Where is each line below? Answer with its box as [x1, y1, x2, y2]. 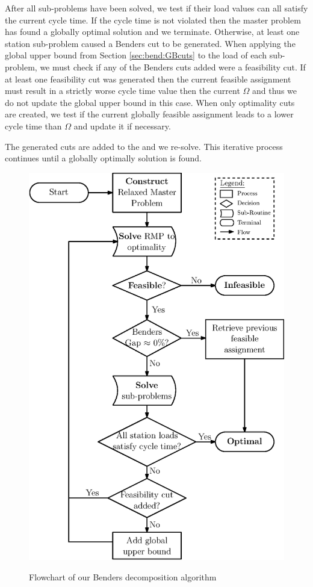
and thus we [252, 84, 297, 97]
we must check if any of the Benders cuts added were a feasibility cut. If [40, 60, 306, 73]
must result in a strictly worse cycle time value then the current [5, 84, 240, 97]
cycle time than [5, 119, 62, 132]
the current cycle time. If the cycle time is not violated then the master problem [5, 13, 301, 26]
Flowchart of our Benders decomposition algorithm [29, 570, 217, 583]
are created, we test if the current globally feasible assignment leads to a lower [5, 108, 294, 120]
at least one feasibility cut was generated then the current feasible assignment [5, 72, 291, 85]
